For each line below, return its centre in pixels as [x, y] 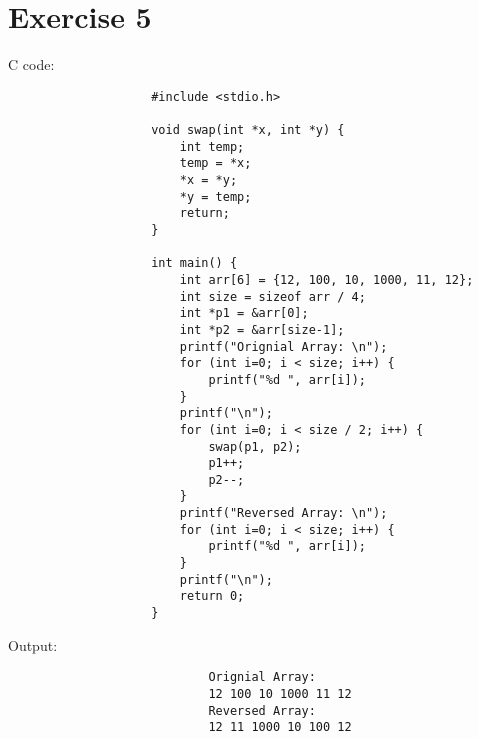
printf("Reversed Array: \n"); [283, 513]
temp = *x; [215, 163]
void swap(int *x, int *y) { [248, 130]
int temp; [212, 146]
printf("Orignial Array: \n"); [283, 346]
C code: [31, 64]
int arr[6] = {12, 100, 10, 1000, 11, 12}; [326, 279]
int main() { [194, 263]
